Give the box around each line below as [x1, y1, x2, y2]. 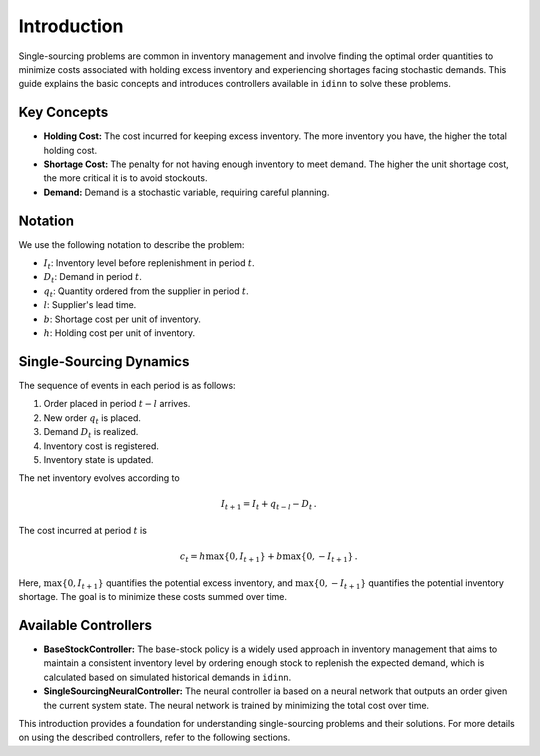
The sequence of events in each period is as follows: [18, 379, 236, 391]
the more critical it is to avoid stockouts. [43, 172, 208, 184]
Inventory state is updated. [43, 453, 154, 465]
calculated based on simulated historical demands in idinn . [43, 671, 292, 683]
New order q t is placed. [43, 411, 142, 426]
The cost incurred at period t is [18, 525, 147, 537]
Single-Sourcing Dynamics [18, 353, 190, 370]
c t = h [180, 551, 206, 565]
